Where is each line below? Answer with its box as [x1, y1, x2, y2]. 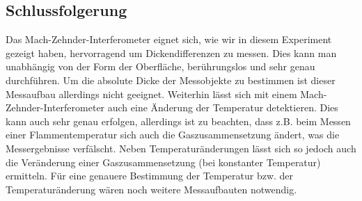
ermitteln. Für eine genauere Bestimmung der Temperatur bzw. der [6, 168, 294, 183]
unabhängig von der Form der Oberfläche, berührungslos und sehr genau [6, 59, 315, 74]
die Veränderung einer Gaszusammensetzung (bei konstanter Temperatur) [6, 154, 321, 169]
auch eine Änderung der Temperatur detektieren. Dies [107, 100, 338, 115]
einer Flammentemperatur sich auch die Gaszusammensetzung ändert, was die [6, 127, 340, 142]
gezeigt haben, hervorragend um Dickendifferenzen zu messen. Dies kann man [6, 45, 337, 60]
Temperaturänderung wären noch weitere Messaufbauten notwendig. [6, 182, 297, 196]
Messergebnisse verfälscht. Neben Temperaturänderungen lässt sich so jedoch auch [6, 140, 356, 155]
